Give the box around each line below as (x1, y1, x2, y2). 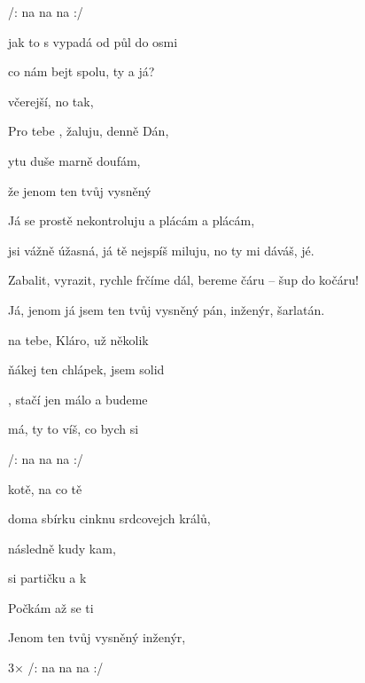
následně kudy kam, (8, 538, 116, 557)
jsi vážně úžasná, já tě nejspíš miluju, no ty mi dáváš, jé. (8, 240, 315, 259)
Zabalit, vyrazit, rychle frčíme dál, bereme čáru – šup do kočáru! (8, 271, 359, 289)
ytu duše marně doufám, (8, 151, 141, 169)
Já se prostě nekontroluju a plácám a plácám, (8, 211, 255, 230)
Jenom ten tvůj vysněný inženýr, (8, 628, 186, 647)
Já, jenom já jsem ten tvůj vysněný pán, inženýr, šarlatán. (8, 300, 325, 318)
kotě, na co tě (8, 479, 82, 498)
